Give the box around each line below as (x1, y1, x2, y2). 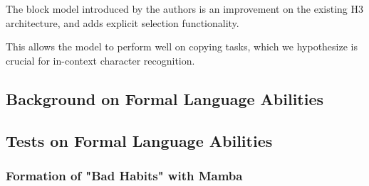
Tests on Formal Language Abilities (6, 129, 273, 151)
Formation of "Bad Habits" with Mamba (6, 166, 243, 184)
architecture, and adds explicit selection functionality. (6, 15, 239, 30)
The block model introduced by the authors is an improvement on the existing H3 (6, 1, 364, 16)
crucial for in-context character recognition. (6, 53, 195, 67)
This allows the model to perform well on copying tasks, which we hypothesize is (6, 39, 358, 54)
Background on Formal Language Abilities (6, 87, 324, 109)
